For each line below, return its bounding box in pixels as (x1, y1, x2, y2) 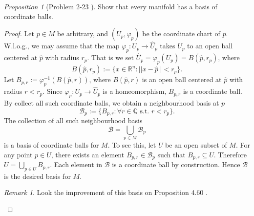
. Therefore (213, 149, 247, 159)
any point (4, 149, 33, 159)
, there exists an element (51, 149, 125, 159)
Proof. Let (4, 28, 34, 39)
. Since (42, 86, 63, 96)
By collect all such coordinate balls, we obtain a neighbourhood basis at (4, 98, 219, 108)
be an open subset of (165, 140, 227, 150)
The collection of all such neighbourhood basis (4, 115, 143, 126)
